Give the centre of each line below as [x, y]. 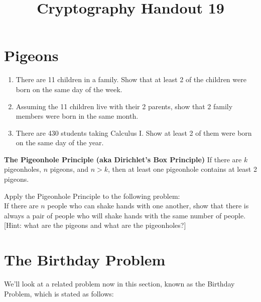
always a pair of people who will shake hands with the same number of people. [125, 215]
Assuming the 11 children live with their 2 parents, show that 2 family [124, 106]
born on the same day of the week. [69, 89]
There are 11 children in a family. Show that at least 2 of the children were [131, 79]
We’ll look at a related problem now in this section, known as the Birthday [119, 284]
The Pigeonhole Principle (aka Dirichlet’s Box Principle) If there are [123, 159]
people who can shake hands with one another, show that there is [148, 206]
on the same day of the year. [60, 142]
